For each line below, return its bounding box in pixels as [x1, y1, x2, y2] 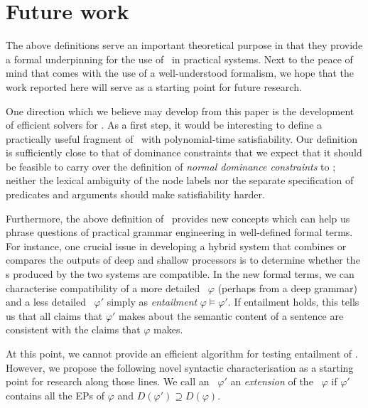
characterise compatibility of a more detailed [6, 280, 200, 295]
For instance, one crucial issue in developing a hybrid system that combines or [6, 238, 347, 253]
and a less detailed [6, 294, 86, 309]
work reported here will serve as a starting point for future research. [6, 79, 302, 94]
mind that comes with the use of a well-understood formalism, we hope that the [6, 65, 354, 80]
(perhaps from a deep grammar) [217, 280, 357, 295]
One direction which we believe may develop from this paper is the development [6, 103, 355, 118]
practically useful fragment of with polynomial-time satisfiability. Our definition [6, 131, 358, 146]
